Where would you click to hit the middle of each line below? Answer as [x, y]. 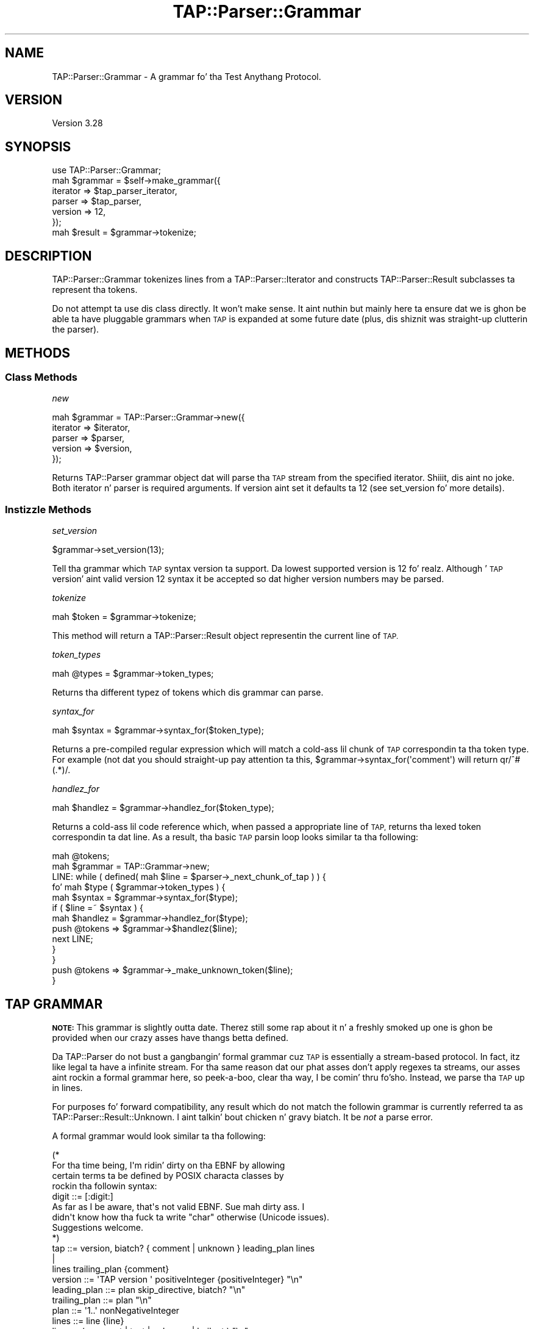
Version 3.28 [77, 123]
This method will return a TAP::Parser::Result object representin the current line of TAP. [225, 636]
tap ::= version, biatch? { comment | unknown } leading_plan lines [183, 1248]
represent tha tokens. [95, 290]
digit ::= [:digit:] [83, 1196]
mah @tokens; [81, 856]
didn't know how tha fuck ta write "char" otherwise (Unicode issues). [190, 1217]
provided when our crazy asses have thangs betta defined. [170, 1037]
